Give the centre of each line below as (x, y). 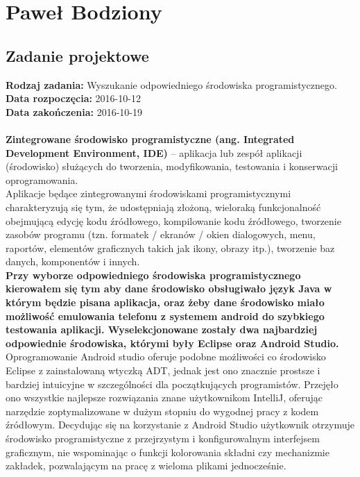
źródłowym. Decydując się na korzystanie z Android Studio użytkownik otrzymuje (180, 425)
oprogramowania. (42, 179)
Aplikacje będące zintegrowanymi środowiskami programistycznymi (148, 193)
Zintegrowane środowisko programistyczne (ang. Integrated (150, 139)
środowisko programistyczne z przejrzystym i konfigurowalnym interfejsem (163, 438)
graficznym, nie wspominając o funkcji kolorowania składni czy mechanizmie (168, 452)
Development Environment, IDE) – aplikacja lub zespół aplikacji (154, 152)
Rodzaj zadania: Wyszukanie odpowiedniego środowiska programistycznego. (171, 84)
